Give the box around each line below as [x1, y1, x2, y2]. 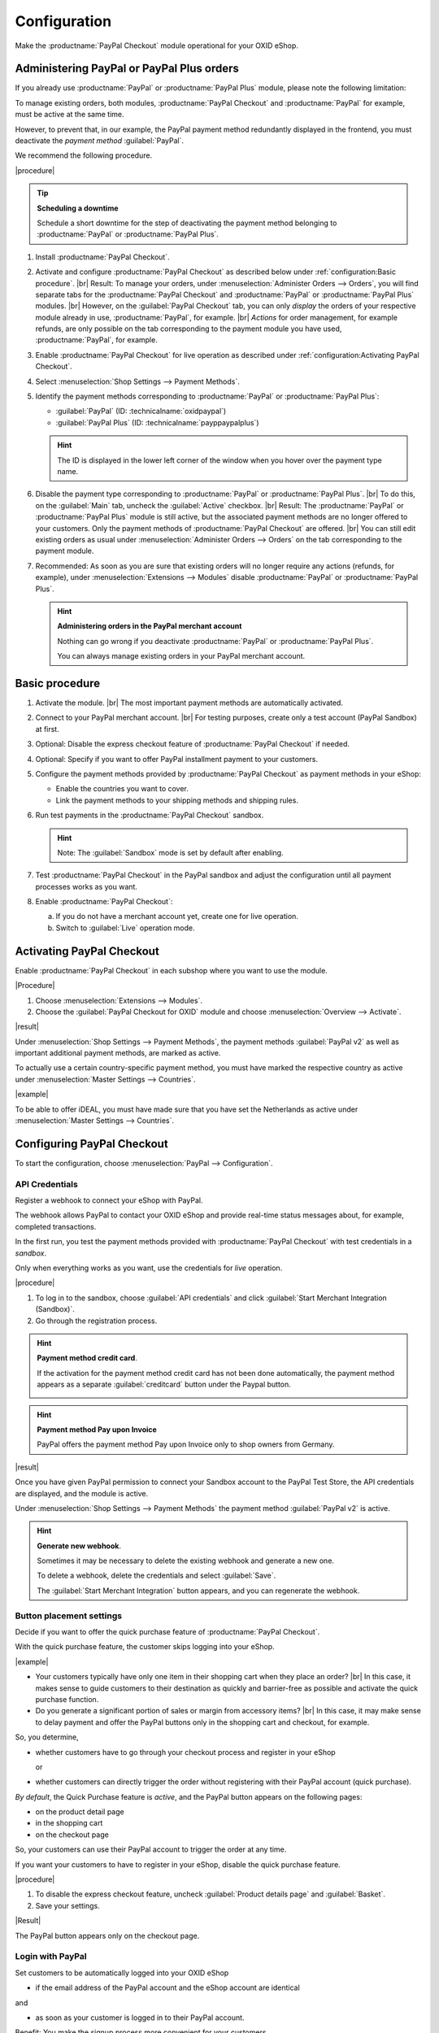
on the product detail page [35, 1807, 125, 1817]
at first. [35, 724, 60, 734]
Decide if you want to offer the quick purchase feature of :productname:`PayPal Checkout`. [15, 1627, 320, 1636]
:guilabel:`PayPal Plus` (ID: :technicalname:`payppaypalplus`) [55, 417, 259, 427]
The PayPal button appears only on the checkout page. [15, 1931, 200, 1940]
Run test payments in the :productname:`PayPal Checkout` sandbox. [35, 810, 264, 821]
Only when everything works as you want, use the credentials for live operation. [15, 1263, 283, 1273]
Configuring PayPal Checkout [15, 1137, 168, 1151]
